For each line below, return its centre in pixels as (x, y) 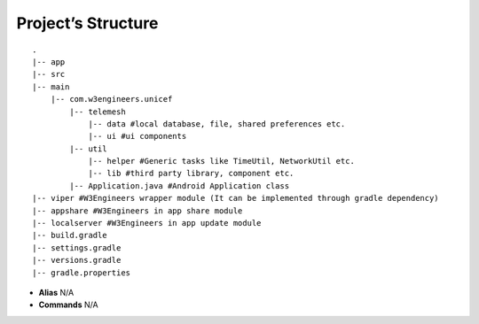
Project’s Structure (87, 23)
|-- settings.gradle (77, 247)
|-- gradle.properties (82, 273)
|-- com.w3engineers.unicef (111, 99)
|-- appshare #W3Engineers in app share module (137, 211)
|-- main (51, 87)
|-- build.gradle (70, 235)
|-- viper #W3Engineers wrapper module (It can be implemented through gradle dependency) (236, 198)
